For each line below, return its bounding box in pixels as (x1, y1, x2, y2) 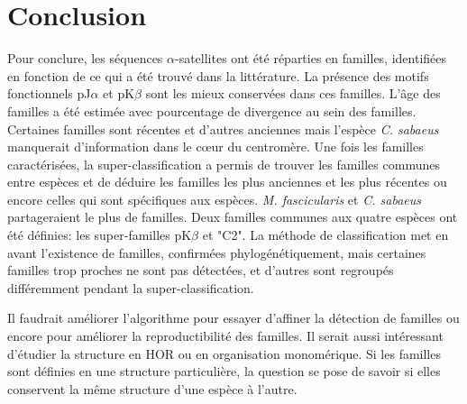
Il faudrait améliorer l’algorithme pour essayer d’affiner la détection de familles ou (7, 308, 460, 327)
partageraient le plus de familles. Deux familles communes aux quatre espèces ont (7, 207, 458, 226)
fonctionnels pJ (7, 84, 91, 103)
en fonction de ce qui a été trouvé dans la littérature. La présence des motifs (7, 66, 429, 85)
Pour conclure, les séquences (7, 49, 163, 68)
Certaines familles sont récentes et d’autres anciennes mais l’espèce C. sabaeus (7, 119, 439, 138)
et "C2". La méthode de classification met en (202, 225, 449, 244)
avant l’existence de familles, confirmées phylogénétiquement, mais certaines (7, 243, 426, 262)
